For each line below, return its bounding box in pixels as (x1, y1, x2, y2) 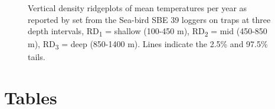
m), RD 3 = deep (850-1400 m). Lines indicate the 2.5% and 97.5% (28, 38, 268, 52)
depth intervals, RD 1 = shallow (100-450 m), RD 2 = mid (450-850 (28, 25, 267, 38)
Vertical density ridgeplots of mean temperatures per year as (28, 2, 247, 14)
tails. (28, 51, 45, 63)
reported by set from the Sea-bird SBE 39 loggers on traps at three (28, 13, 271, 25)
